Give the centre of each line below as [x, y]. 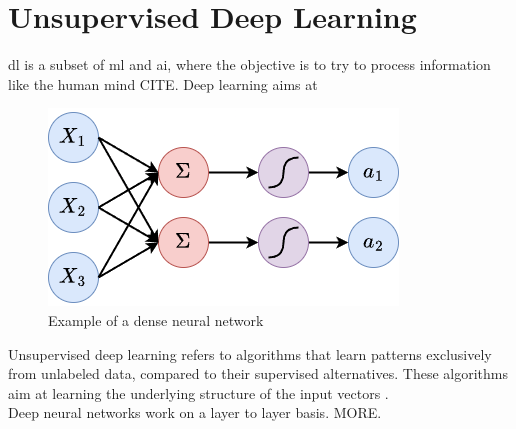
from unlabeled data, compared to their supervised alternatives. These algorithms [258, 373]
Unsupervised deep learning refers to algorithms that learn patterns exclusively [250, 353]
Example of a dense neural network [156, 319]
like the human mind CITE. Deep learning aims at [163, 83]
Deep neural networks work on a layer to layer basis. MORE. [195, 412]
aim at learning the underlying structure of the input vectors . [198, 392]
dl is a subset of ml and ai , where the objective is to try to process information [249, 64]
